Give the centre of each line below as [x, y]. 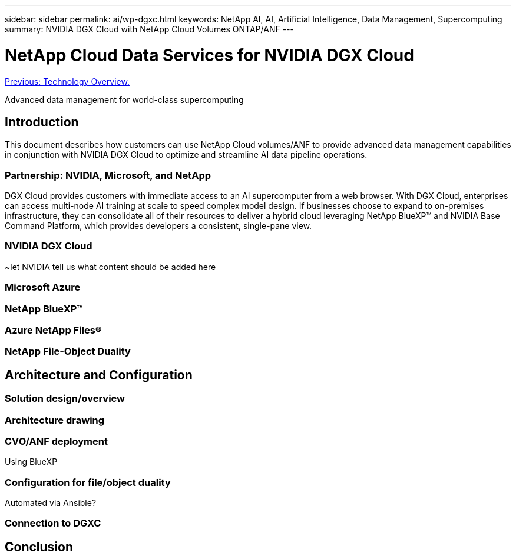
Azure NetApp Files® [53, 330]
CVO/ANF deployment [56, 441]
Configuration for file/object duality [88, 482]
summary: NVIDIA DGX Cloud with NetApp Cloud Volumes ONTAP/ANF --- [149, 29]
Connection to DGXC [53, 523]
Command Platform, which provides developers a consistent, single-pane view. [158, 226]
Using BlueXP [31, 462]
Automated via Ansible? [51, 503]
